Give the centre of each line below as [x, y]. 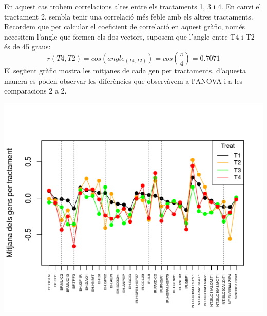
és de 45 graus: [27, 47]
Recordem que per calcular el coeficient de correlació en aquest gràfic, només [125, 26]
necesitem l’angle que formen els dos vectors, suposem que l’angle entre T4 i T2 [129, 36]
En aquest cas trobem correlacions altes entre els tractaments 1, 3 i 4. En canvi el [133, 6]
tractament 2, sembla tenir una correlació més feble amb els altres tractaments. [129, 16]
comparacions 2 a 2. [35, 91]
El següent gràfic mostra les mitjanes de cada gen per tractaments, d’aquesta [125, 70]
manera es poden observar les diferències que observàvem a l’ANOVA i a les [123, 80]
